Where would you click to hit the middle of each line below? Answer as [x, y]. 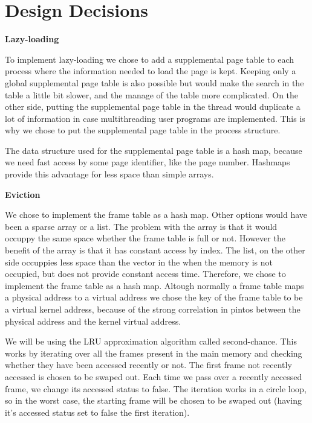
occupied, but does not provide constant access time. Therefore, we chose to [145, 274]
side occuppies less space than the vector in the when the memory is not [139, 262]
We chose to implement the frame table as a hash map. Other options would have [156, 215]
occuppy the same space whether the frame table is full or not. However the [145, 238]
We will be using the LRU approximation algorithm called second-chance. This [151, 341]
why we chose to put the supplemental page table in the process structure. [143, 130]
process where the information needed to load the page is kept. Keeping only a [151, 71]
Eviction [23, 194]
